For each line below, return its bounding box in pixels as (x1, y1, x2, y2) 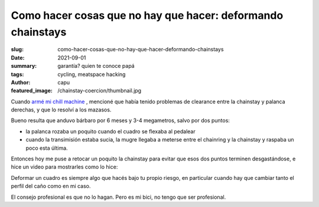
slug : (11, 46, 24, 53)
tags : (11, 71, 24, 78)
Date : (11, 54, 25, 61)
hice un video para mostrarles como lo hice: (11, 163, 118, 170)
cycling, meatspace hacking (57, 71, 126, 78)
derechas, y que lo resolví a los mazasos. (11, 106, 112, 113)
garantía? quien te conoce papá (57, 63, 135, 70)
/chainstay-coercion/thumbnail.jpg (57, 87, 142, 94)
